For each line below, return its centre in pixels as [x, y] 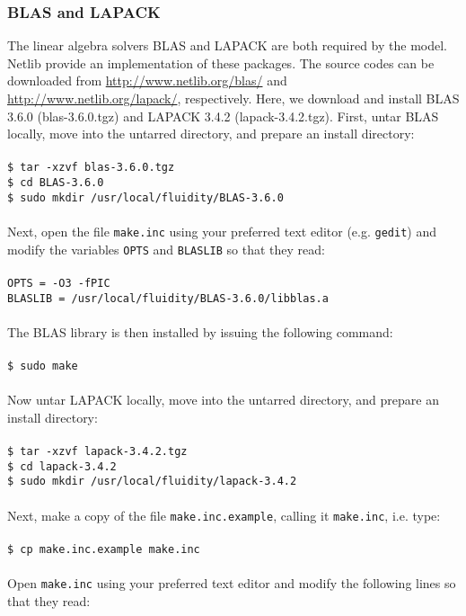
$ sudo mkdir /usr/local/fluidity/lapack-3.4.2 [152, 482]
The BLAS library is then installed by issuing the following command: [200, 331]
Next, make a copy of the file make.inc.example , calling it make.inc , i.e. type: [224, 515]
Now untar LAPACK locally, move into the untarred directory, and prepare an [223, 400]
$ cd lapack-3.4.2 [62, 466]
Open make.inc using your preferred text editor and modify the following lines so [232, 583]
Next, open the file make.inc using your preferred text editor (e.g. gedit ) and [222, 231]
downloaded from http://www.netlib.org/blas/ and [147, 80]
